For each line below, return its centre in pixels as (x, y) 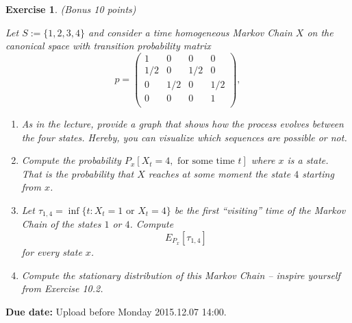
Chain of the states (61, 224)
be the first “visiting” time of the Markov (260, 210)
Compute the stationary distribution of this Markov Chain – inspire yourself (181, 275)
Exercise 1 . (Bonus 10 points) (71, 9)
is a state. (308, 160)
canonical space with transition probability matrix (108, 46)
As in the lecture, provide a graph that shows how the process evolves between (183, 123)
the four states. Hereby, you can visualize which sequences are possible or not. (184, 137)
